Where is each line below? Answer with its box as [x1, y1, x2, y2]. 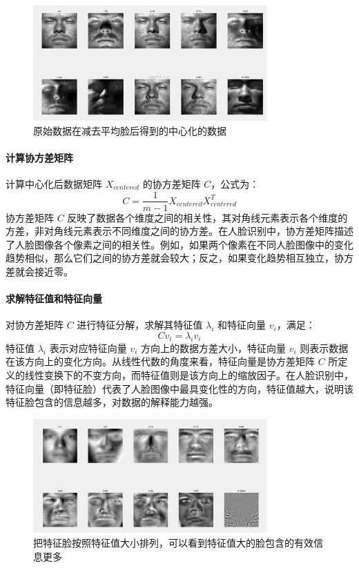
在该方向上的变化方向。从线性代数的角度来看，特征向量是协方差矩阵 [6, 354, 315, 369]
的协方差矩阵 [142, 176, 201, 190]
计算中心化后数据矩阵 [6, 176, 102, 190]
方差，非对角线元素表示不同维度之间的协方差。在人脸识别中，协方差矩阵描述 [6, 224, 353, 238]
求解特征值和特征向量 [6, 291, 102, 306]
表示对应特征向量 [49, 340, 127, 355]
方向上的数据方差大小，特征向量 [140, 340, 286, 355]
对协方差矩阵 [6, 317, 64, 332]
